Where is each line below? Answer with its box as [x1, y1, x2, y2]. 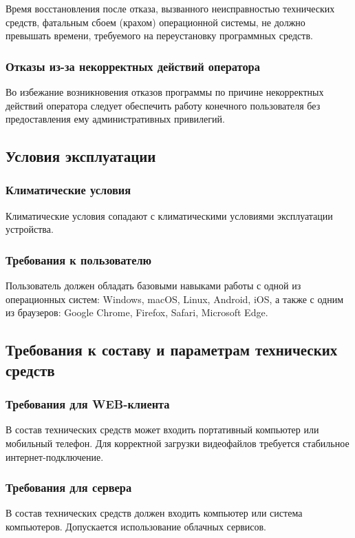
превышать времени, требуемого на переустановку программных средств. [6, 28, 313, 43]
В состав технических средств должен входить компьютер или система [6, 506, 303, 520]
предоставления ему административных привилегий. [6, 112, 225, 126]
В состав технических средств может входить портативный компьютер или [6, 422, 319, 437]
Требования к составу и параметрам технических [6, 339, 338, 360]
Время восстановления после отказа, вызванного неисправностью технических [6, 1, 335, 15]
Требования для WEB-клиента [6, 395, 170, 413]
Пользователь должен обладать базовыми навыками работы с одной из [6, 278, 301, 293]
